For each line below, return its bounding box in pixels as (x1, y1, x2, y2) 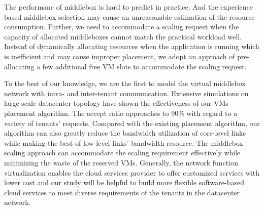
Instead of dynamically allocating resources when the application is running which (4, 41, 259, 52)
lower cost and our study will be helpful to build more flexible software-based (4, 177, 244, 188)
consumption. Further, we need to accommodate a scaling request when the (4, 21, 239, 32)
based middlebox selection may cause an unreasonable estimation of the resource (4, 11, 255, 22)
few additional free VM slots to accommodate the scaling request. (42, 61, 247, 71)
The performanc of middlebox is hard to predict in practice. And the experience (4, 2, 253, 12)
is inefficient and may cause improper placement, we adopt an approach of (4, 51, 235, 61)
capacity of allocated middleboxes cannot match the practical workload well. (4, 31, 242, 41)
